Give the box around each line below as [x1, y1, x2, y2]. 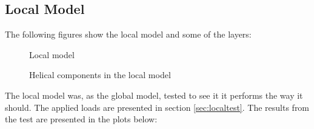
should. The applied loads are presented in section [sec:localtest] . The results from [5, 101, 310, 113]
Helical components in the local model [29, 68, 171, 81]
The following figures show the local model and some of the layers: [5, 28, 252, 41]
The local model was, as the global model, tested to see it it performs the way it [5, 88, 303, 101]
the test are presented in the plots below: [5, 113, 158, 125]
